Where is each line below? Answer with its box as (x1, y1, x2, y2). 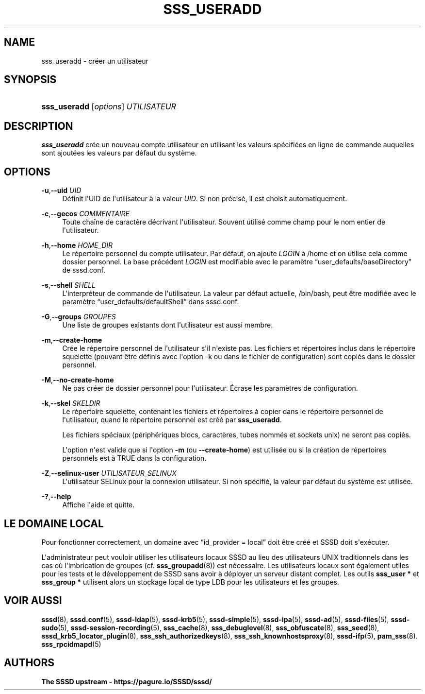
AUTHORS (4, 657, 55, 669)
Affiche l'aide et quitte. (62, 501, 135, 509)
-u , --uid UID (41, 186, 82, 195)
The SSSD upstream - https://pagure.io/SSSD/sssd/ (41, 677, 212, 686)
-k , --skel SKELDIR (41, 399, 100, 408)
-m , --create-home (41, 336, 102, 345)
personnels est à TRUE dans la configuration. (62, 454, 207, 463)
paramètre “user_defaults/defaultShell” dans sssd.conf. (62, 297, 239, 306)
